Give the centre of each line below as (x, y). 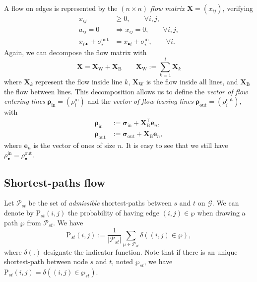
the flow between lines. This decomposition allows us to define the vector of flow (126, 91)
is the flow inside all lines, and (192, 81)
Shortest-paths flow (55, 182)
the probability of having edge (114, 213)
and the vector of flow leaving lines (140, 101)
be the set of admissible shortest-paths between (100, 203)
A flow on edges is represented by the (61, 8)
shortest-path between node (46, 261)
